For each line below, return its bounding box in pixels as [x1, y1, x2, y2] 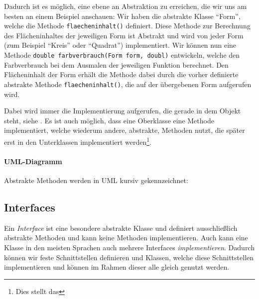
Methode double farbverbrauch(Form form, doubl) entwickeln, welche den [4, 50, 240, 60]
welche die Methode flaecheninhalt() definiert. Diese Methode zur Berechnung [4, 20, 251, 31]
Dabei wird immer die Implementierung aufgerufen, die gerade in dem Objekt [4, 105, 241, 116]
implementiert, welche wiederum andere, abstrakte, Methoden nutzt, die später [4, 125, 245, 135]
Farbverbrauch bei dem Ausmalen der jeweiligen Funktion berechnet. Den [4, 59, 229, 70]
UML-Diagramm [4, 156, 62, 166]
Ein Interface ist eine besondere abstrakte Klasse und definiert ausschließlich [4, 222, 238, 233]
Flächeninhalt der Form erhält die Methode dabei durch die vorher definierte [4, 69, 239, 80]
